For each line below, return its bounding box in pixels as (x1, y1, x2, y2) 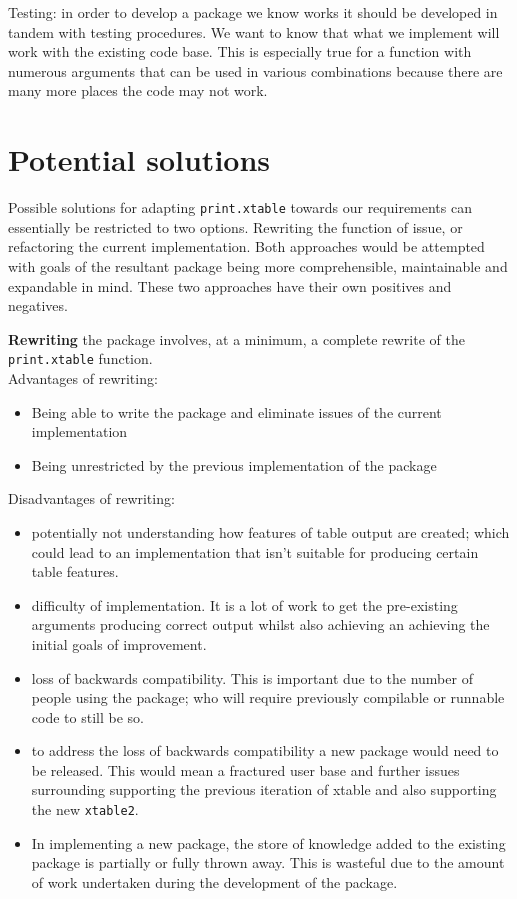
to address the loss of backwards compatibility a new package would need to (31, 740, 499, 761)
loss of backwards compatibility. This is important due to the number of (31, 667, 473, 688)
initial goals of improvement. (31, 633, 207, 654)
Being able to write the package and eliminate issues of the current (31, 401, 442, 422)
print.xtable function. (8, 348, 153, 369)
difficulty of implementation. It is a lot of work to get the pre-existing (31, 594, 458, 615)
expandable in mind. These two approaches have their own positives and (8, 275, 452, 296)
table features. (31, 561, 119, 582)
